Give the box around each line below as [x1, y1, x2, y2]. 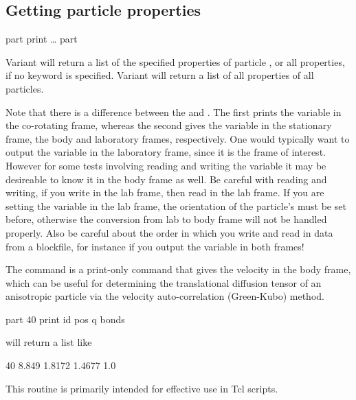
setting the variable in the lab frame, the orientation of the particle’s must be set [5, 198, 346, 213]
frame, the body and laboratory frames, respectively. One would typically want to [5, 131, 350, 145]
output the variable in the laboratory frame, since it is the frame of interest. [5, 145, 326, 159]
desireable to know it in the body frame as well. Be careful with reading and [5, 172, 327, 186]
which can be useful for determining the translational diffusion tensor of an [5, 275, 322, 290]
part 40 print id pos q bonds [5, 311, 125, 326]
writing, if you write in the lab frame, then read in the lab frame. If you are [5, 185, 324, 200]
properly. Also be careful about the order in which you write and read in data [5, 225, 333, 239]
